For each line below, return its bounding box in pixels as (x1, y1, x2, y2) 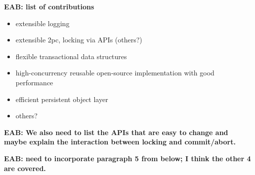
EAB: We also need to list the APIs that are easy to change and (4, 127, 228, 137)
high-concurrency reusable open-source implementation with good (15, 68, 214, 78)
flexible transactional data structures (15, 51, 127, 61)
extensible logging (15, 18, 70, 28)
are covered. (4, 163, 46, 173)
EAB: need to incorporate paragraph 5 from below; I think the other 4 (4, 153, 251, 163)
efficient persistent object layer (15, 94, 108, 104)
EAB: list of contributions (4, 1, 94, 11)
